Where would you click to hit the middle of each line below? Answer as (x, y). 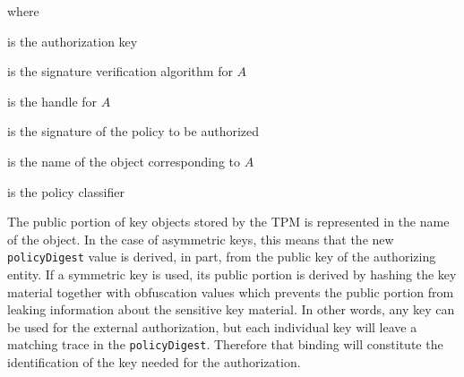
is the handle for (52, 101)
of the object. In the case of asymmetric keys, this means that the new (201, 239)
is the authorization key (73, 41)
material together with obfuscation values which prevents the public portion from (231, 291)
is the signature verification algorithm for (120, 71)
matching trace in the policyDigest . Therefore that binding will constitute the (225, 344)
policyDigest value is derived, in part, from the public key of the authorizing (222, 257)
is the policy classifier (66, 191)
